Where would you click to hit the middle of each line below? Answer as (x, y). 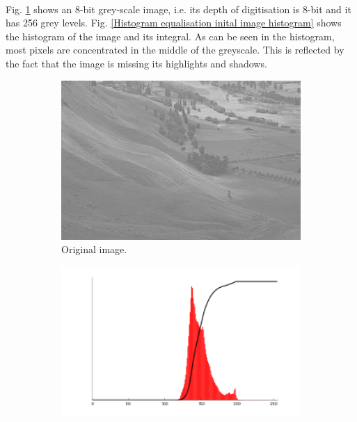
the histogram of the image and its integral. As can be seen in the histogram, (170, 36)
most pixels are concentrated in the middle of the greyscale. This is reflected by (175, 50)
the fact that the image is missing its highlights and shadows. (136, 63)
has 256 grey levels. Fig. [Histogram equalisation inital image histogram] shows (174, 23)
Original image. (94, 249)
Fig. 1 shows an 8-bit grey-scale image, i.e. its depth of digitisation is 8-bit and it (178, 9)
